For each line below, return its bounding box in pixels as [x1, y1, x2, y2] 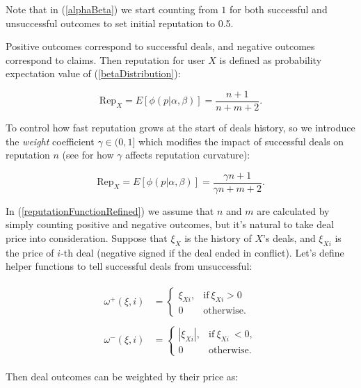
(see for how [62, 147, 114, 162]
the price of [6, 245, 54, 259]
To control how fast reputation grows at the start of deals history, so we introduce [6, 120, 355, 135]
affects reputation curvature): [125, 147, 250, 162]
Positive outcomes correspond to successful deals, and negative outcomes [6, 39, 315, 54]
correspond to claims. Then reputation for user [6, 52, 205, 67]
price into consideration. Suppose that [6, 231, 168, 245]
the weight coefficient [6, 134, 95, 148]
